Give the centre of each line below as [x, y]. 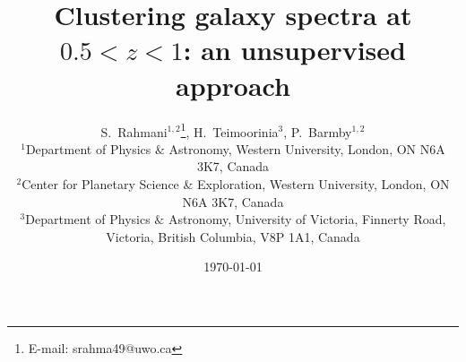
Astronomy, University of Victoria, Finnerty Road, [307, 219]
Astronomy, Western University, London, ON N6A [307, 148]
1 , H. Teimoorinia [229, 130]
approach [233, 85]
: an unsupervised [294, 50]
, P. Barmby [318, 131]
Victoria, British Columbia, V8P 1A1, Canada [233, 236]
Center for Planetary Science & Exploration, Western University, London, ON [236, 183]
